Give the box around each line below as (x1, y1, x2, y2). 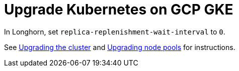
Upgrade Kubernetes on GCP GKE (4, 1, 233, 18)
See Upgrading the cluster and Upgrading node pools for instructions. (4, 42, 235, 51)
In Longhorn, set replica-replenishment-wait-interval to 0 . (4, 27, 225, 36)
